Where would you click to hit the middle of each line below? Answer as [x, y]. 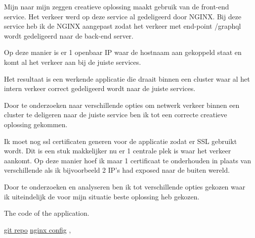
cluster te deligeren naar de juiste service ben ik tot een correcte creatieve [116, 115]
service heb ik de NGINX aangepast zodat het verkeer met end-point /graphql [123, 26]
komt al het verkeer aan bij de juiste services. [73, 62]
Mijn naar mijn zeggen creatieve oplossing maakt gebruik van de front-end [117, 6]
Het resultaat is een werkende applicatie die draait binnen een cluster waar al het [127, 78]
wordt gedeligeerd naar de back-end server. [69, 35]
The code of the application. [47, 213]
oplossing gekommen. [36, 124]
